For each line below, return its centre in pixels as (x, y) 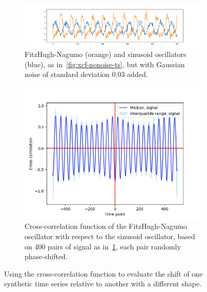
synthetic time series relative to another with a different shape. (103, 284)
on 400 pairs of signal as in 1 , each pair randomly (103, 246)
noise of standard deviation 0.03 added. (86, 74)
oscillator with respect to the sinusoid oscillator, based (110, 236)
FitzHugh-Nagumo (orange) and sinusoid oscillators (106, 54)
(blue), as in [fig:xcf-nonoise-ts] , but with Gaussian (105, 64)
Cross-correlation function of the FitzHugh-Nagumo (106, 226)
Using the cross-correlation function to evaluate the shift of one (103, 273)
